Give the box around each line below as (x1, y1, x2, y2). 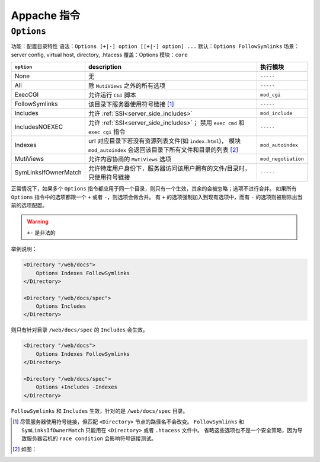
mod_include (260, 110, 293, 116)
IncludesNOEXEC (14, 123, 63, 131)
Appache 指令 (11, 9, 80, 22)
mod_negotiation (260, 155, 305, 162)
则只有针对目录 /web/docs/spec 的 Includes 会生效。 (11, 326, 148, 333)
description (88, 63, 121, 71)
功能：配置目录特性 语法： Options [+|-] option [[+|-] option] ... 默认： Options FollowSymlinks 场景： (11, 43, 300, 50)
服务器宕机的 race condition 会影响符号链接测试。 (27, 435, 157, 442)
